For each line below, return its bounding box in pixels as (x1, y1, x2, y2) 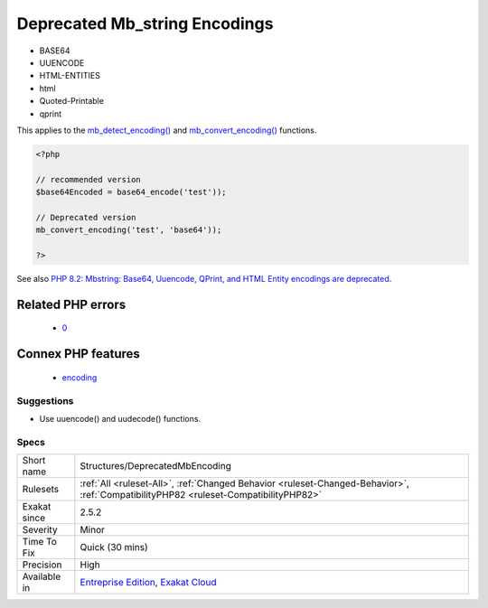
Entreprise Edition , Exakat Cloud (80, 576, 217, 589)
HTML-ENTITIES (39, 70, 101, 81)
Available (22, 570, 61, 583)
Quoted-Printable (39, 96, 104, 107)
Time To (22, 536, 58, 548)
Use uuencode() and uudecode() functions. (39, 413, 202, 424)
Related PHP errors (16, 296, 127, 312)
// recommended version (35, 174, 142, 184)
